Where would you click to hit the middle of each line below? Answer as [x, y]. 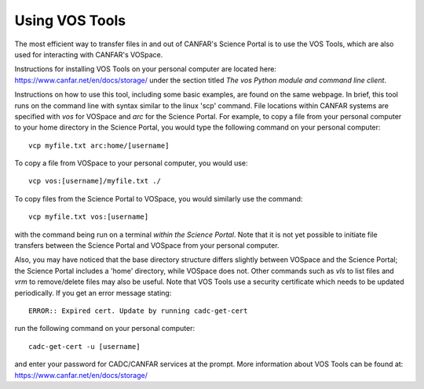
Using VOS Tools [70, 20]
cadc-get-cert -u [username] [84, 346]
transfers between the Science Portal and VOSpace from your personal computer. [147, 245]
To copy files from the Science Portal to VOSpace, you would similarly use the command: [159, 198]
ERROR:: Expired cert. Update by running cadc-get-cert [138, 311]
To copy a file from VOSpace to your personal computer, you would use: [131, 163]
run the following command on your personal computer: [105, 329]
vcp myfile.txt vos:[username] [89, 217]
